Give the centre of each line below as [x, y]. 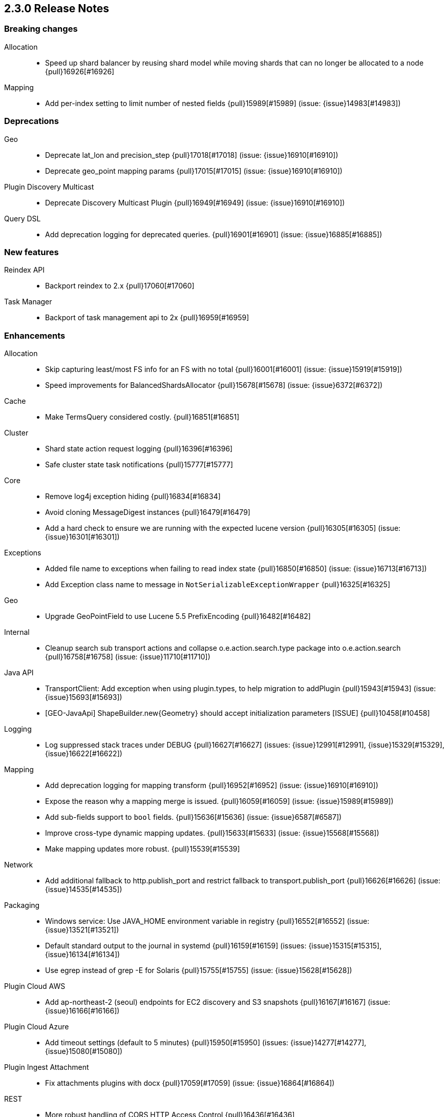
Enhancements [35, 335]
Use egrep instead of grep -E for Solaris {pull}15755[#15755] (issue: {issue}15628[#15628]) [199, 970]
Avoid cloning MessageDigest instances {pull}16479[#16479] [148, 512]
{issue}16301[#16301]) [82, 537]
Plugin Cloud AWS [35, 986]
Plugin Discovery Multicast [49, 187]
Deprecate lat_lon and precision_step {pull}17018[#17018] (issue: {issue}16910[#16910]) [192, 155]
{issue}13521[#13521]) [82, 930]
